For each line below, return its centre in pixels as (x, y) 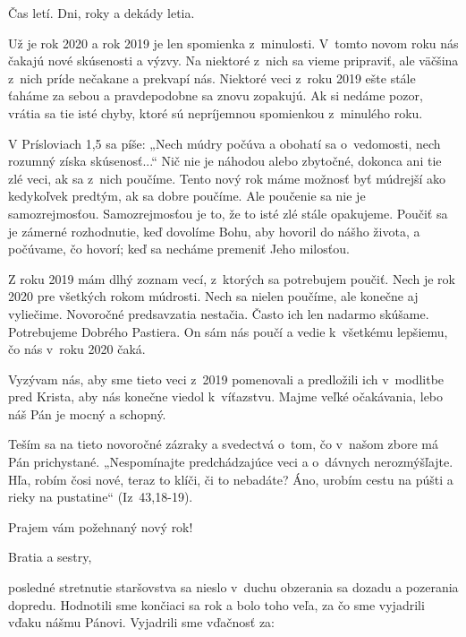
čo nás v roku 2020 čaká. (77, 349)
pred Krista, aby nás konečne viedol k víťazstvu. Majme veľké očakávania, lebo (226, 396)
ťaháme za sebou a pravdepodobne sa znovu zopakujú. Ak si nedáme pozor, (216, 95)
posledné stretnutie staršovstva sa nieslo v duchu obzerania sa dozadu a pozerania (233, 587)
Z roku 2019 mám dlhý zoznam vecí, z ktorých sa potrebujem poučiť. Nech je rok (232, 278)
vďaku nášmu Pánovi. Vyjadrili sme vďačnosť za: (141, 622)
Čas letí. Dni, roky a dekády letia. (102, 13)
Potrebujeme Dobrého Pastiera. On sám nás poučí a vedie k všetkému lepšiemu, (228, 331)
